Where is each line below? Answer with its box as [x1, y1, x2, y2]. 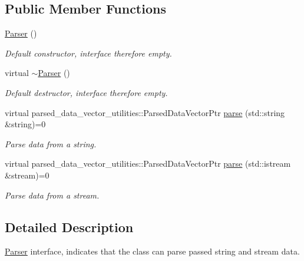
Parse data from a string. [5, 137, 97, 150]
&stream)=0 [5, 169, 49, 181]
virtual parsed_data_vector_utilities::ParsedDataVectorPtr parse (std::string [5, 106, 285, 118]
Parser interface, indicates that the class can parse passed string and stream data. [5, 245, 300, 257]
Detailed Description [5, 217, 134, 236]
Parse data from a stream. [5, 189, 100, 201]
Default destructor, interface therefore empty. [5, 86, 168, 98]
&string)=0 [5, 118, 46, 130]
